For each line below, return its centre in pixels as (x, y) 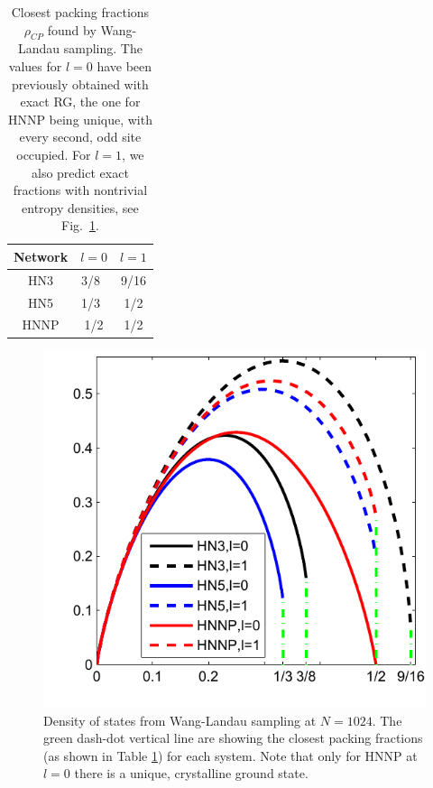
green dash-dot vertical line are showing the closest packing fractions (233, 738)
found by (72, 29)
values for (35, 65)
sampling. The (103, 48)
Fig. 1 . (80, 225)
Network (41, 256)
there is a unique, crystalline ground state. (191, 773)
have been (124, 65)
